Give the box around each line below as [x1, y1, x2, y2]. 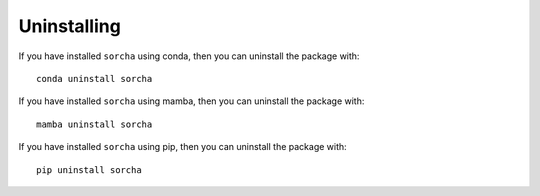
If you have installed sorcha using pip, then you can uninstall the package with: [18, 141, 347, 153]
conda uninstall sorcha [36, 73, 153, 84]
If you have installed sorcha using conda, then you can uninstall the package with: [18, 50, 360, 62]
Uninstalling [18, 15, 122, 37]
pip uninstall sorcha [36, 164, 142, 175]
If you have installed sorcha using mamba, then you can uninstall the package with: [18, 95, 365, 107]
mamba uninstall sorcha [36, 118, 153, 130]
